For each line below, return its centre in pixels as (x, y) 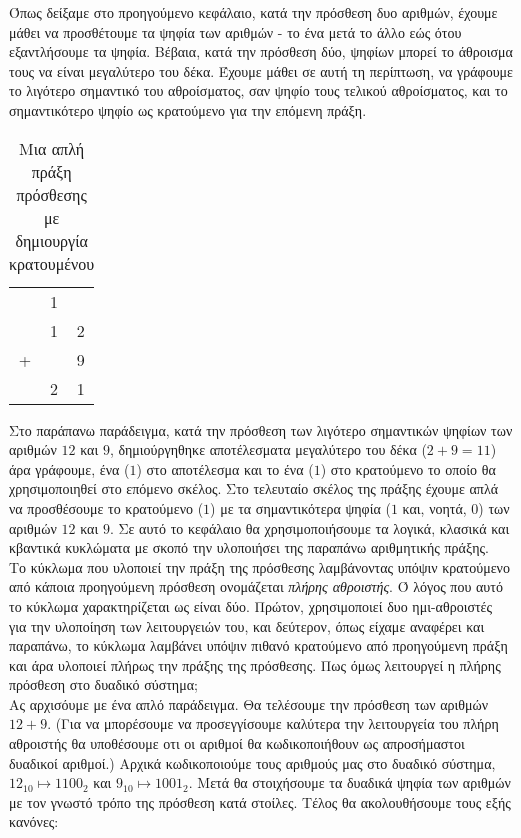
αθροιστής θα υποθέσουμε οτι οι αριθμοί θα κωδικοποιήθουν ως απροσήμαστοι (237, 743)
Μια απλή (52, 148)
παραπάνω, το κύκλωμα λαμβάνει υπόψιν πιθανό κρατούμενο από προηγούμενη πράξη (258, 645)
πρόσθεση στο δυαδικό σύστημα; (103, 684)
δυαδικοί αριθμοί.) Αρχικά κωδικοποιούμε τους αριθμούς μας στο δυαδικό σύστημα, (252, 762)
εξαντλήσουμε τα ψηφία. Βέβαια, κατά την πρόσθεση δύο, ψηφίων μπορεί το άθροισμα (261, 51)
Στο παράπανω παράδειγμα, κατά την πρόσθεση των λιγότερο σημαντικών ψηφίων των (261, 429)
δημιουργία (51, 240)
